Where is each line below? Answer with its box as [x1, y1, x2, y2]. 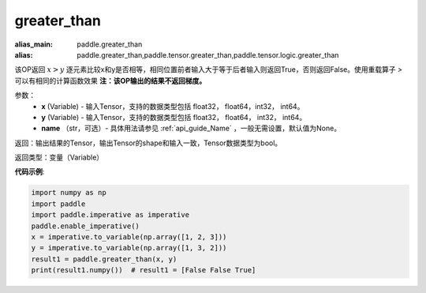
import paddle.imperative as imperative [31, 210, 189, 220]
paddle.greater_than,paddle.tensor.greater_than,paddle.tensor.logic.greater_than [77, 50, 339, 59]
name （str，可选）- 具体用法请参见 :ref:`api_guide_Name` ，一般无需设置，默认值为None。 [41, 123, 342, 133]
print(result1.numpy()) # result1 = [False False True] [31, 265, 256, 275]
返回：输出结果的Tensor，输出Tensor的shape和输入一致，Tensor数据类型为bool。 [14, 138, 282, 148]
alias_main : [14, 39, 53, 49]
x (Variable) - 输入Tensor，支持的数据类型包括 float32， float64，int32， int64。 [41, 101, 305, 111]
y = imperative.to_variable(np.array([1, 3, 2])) [31, 243, 227, 253]
